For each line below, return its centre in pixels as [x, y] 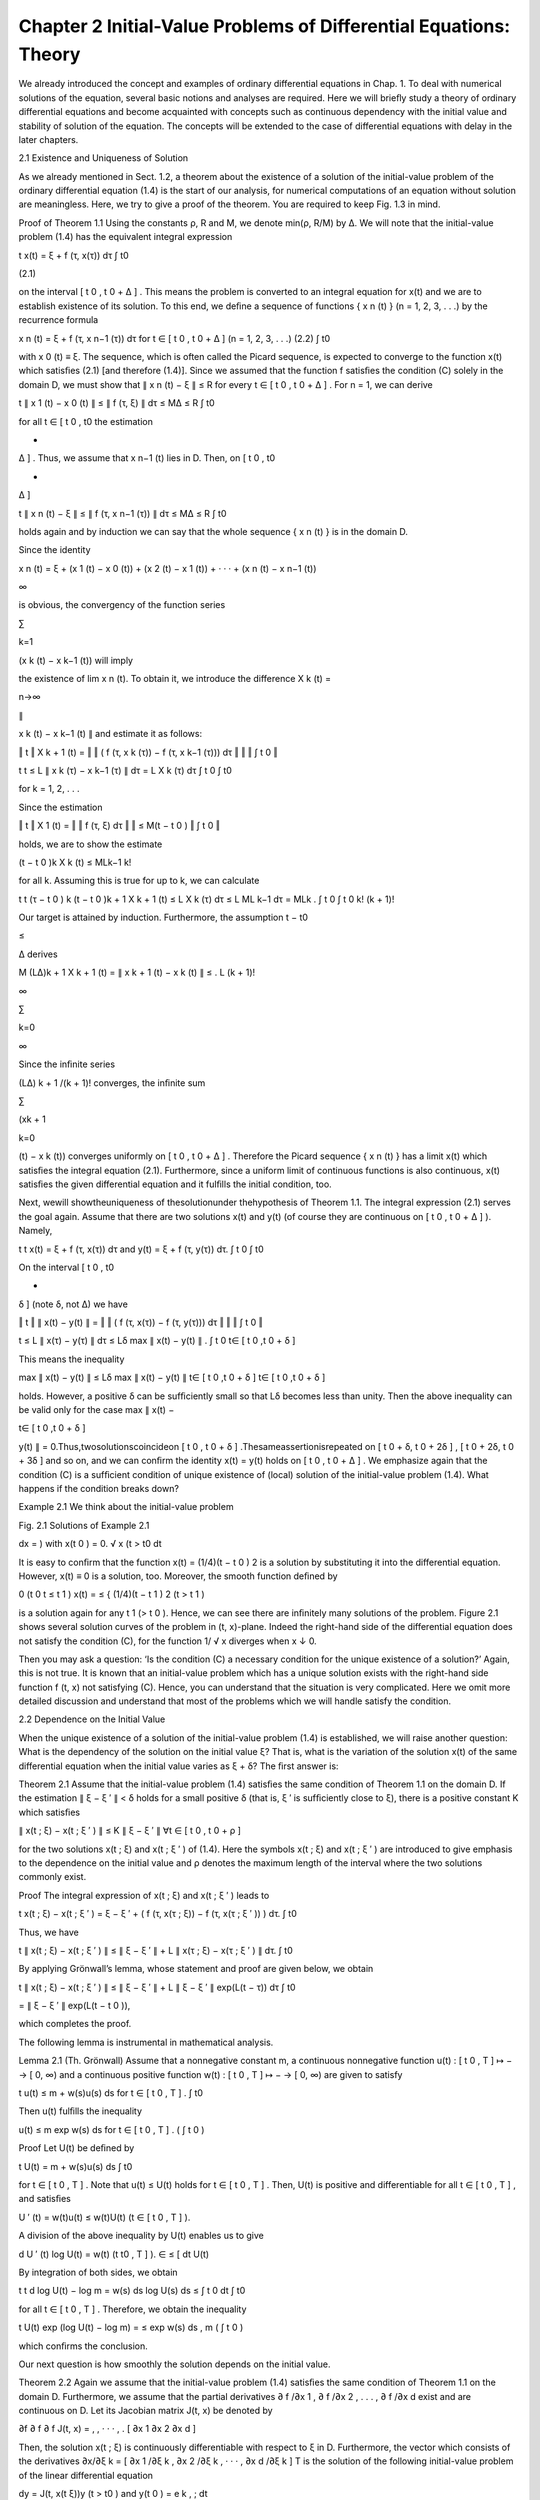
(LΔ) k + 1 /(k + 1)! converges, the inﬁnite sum [112, 1082]
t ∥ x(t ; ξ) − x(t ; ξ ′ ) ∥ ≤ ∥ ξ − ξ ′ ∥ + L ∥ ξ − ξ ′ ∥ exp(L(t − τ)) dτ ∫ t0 [157, 1987]
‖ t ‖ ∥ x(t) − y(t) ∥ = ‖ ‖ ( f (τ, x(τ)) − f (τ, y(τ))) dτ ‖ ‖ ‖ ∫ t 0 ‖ [141, 1322]
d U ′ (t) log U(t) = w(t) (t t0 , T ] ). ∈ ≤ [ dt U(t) [114, 2254]
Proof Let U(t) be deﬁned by [76, 2148]
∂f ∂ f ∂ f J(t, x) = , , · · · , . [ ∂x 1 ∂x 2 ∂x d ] [107, 2429]
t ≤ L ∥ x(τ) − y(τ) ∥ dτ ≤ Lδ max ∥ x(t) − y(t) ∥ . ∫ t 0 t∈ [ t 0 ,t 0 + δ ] [157, 1341]
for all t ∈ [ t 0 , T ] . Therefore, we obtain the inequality [132, 2309]
